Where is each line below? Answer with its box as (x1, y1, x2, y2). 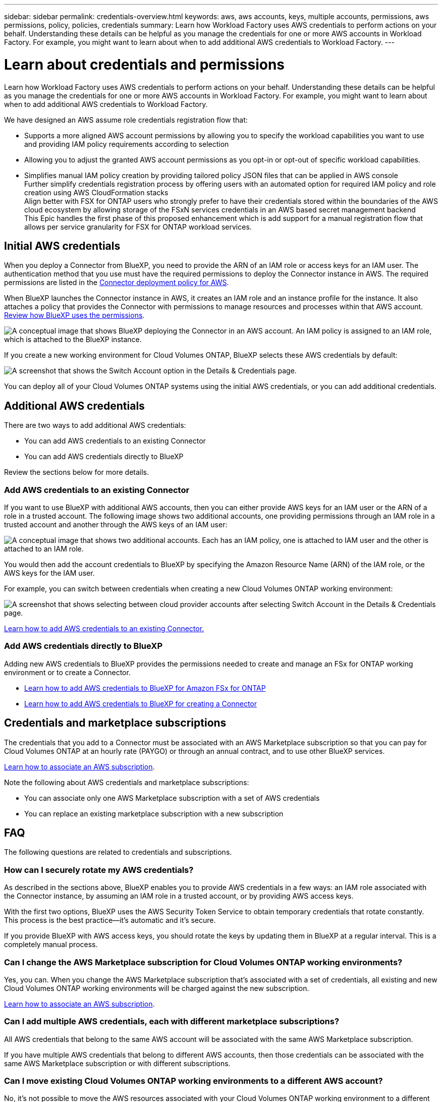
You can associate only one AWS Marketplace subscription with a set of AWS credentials (24, 793, 320, 802)
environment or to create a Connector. (4, 668, 131, 677)
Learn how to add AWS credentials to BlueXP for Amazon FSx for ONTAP (24, 683, 266, 692)
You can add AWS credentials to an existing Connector (24, 436, 206, 446)
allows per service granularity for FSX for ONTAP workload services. (24, 222, 252, 231)
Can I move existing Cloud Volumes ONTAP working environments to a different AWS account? (4, 1076, 383, 1086)
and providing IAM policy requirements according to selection (24, 139, 229, 148)
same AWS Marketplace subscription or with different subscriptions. (4, 1059, 231, 1068)
